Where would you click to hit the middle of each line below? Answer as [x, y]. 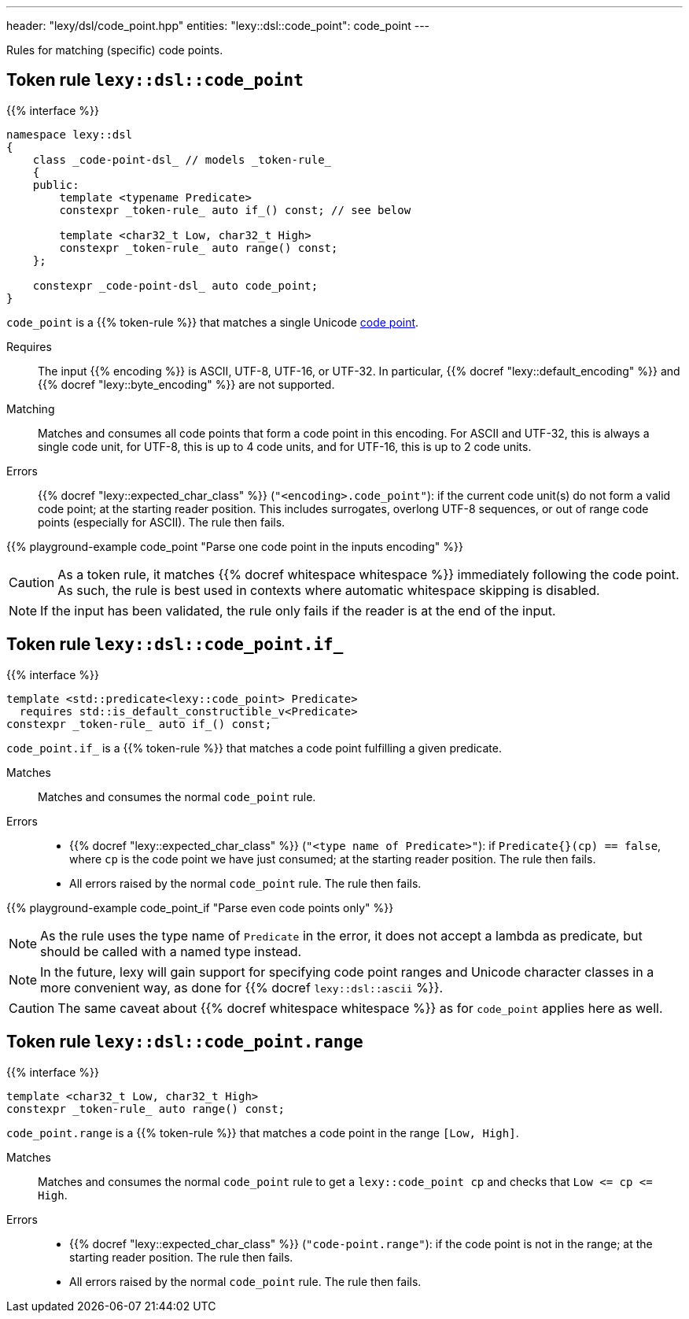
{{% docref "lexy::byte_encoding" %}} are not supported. [186, 384]
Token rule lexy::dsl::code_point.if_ [175, 645]
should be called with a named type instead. [171, 951]
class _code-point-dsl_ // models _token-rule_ [182, 159]
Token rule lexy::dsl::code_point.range [185, 1042]
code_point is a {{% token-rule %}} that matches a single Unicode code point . [213, 322]
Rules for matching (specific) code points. [115, 50]
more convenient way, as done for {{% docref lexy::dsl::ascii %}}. [242, 987]
